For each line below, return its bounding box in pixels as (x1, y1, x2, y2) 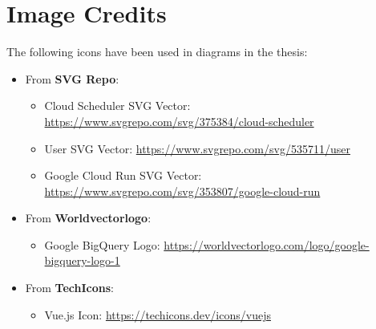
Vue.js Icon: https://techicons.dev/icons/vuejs (44, 306, 271, 323)
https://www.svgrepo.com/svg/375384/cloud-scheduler (44, 112, 314, 129)
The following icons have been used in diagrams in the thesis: (6, 43, 308, 60)
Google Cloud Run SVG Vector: (44, 167, 202, 184)
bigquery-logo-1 (44, 252, 120, 269)
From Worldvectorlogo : (25, 209, 152, 226)
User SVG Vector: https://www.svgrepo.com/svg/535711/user (44, 140, 350, 156)
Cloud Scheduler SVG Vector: (44, 97, 191, 114)
